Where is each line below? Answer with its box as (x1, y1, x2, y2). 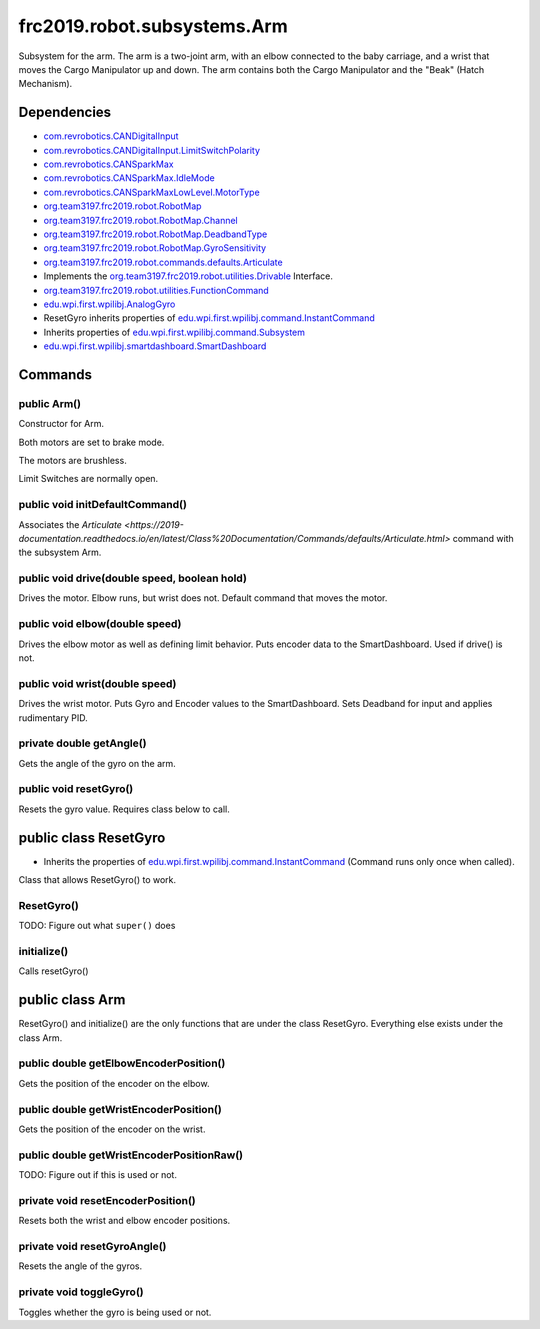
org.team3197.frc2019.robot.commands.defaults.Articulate (43, 256, 284, 268)
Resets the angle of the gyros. (18, 1260, 143, 1272)
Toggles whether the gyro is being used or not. (18, 1306, 212, 1318)
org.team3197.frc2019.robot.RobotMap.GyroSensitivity (43, 242, 267, 254)
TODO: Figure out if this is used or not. (18, 1169, 177, 1181)
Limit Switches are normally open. (18, 473, 159, 485)
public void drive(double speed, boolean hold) (18, 571, 247, 585)
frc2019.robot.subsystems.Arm (18, 15, 289, 37)
